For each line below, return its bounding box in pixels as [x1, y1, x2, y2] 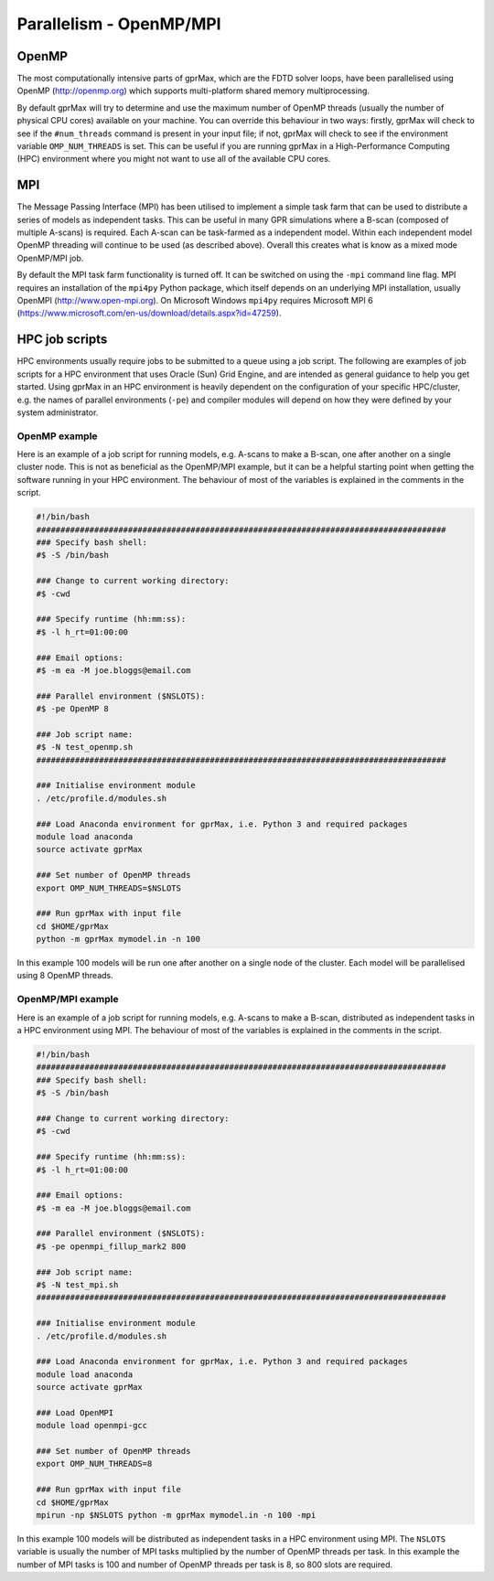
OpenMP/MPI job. [16, 252, 84, 263]
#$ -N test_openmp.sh [36, 742, 134, 753]
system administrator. [16, 407, 99, 418]
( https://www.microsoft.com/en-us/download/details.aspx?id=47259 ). [16, 307, 282, 319]
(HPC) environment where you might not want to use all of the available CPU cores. [16, 154, 331, 165]
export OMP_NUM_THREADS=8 [36, 1458, 153, 1469]
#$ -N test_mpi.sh [36, 1280, 119, 1290]
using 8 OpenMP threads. [16, 970, 113, 981]
